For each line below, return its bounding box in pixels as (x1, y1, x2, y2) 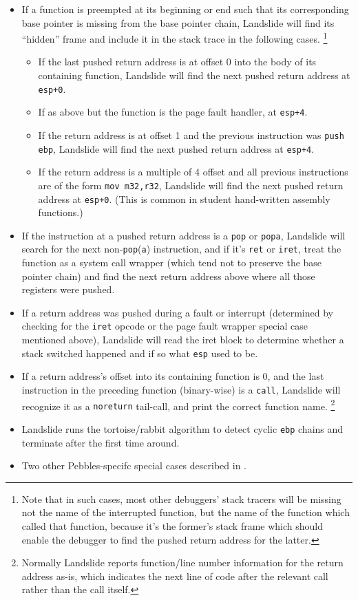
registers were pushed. (21, 282, 115, 297)
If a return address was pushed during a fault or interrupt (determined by (21, 305, 333, 319)
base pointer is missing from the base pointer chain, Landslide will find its (21, 15, 335, 30)
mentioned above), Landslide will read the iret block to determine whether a (21, 332, 344, 347)
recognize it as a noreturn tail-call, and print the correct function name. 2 (21, 396, 335, 413)
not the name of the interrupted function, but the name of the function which (21, 505, 350, 519)
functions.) (38, 205, 83, 219)
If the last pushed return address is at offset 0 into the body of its (38, 54, 317, 69)
